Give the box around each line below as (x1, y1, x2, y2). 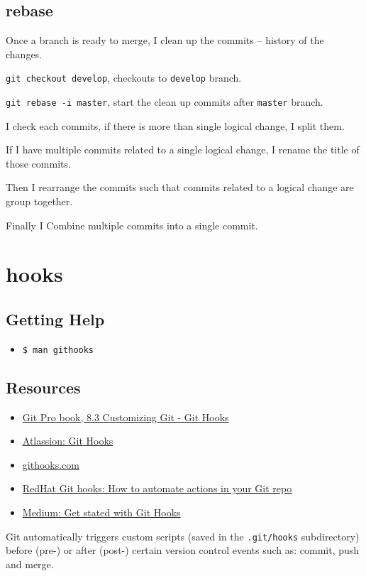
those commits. (6, 156, 71, 170)
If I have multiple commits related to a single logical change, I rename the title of (6, 142, 360, 157)
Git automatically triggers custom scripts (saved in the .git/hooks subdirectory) (6, 528, 360, 543)
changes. (6, 46, 43, 61)
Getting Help (6, 308, 105, 330)
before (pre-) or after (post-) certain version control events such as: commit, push (6, 543, 360, 558)
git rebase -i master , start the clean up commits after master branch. (6, 94, 323, 109)
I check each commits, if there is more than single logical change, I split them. (6, 118, 345, 133)
